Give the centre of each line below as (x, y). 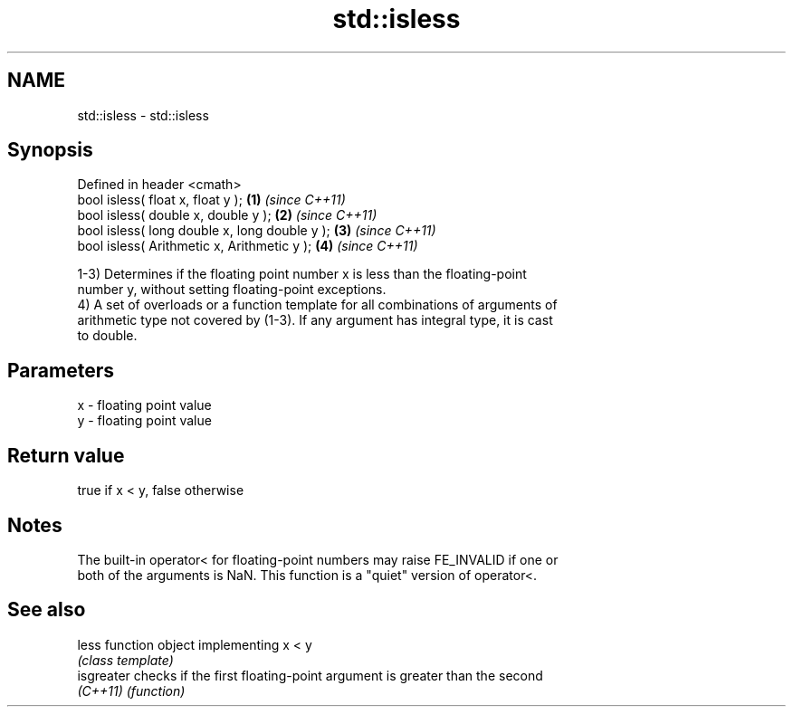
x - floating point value (144, 405)
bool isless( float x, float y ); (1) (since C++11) (211, 200)
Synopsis (50, 150)
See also (47, 610)
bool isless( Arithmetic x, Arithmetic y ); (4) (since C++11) (248, 246)
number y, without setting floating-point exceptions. (232, 290)
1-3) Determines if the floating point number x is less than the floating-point (302, 274)
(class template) (125, 660)
